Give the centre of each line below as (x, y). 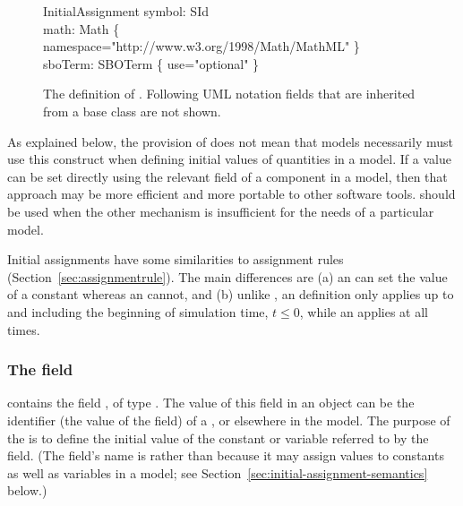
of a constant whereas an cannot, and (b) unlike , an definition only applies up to (231, 294)
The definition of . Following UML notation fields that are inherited (229, 94)
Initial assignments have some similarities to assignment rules (176, 259)
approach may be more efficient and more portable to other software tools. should (231, 194)
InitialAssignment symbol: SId (126, 11)
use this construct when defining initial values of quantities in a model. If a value (229, 159)
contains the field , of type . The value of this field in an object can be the (211, 403)
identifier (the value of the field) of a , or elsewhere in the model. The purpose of (229, 420)
